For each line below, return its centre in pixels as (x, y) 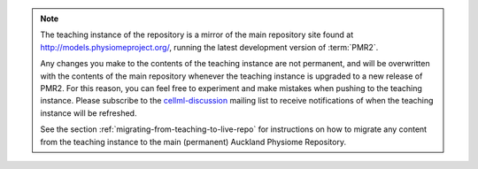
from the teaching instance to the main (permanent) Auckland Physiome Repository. (193, 142)
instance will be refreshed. (89, 113)
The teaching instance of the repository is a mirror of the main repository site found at (197, 35)
